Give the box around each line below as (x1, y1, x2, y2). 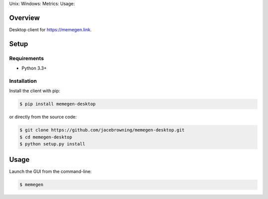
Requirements (9, 55, 44, 62)
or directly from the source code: (9, 114, 77, 120)
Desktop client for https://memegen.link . (9, 26, 92, 32)
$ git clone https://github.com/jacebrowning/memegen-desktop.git (19, 127, 185, 133)
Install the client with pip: (9, 88, 61, 94)
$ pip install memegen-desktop (19, 101, 96, 107)
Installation (9, 77, 37, 84)
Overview (9, 13, 40, 22)
